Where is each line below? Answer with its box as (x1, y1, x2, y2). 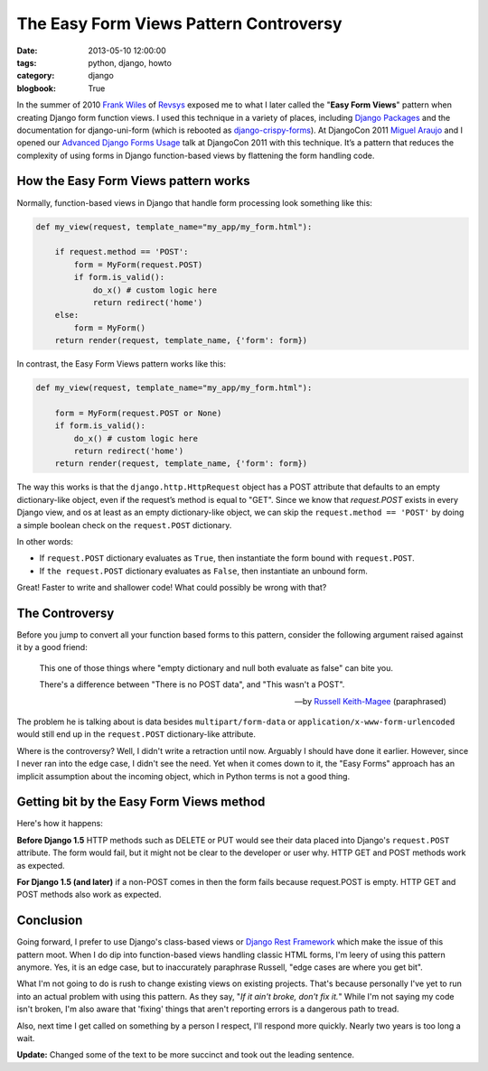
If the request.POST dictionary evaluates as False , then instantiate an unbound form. (39, 565, 368, 576)
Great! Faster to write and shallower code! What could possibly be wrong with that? (16, 582, 327, 593)
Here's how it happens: (16, 818, 103, 829)
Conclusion (16, 913, 83, 928)
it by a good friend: (16, 642, 88, 653)
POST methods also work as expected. (16, 889, 162, 900)
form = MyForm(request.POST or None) (54, 407, 222, 418)
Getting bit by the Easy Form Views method (16, 795, 266, 810)
